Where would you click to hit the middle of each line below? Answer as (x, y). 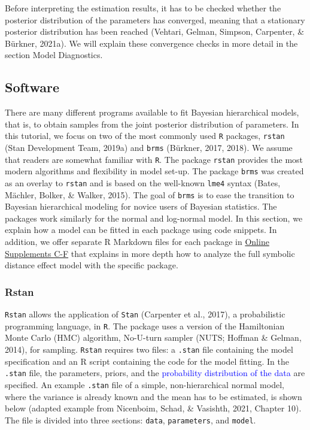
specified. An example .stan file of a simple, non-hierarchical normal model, (145, 384)
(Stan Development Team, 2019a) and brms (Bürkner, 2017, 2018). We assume (149, 148)
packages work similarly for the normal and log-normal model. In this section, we (154, 218)
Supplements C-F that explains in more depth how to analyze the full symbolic (150, 253)
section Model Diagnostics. (54, 55)
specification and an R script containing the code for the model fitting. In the (147, 361)
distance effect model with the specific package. (92, 265)
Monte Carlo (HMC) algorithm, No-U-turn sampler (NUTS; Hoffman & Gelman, (153, 337)
